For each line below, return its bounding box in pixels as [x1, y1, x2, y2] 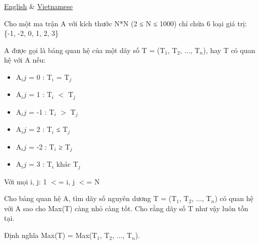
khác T [56, 159, 78, 169]
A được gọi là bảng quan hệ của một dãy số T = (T [4, 44, 165, 55]
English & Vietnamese [4, 1, 73, 11]
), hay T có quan [203, 44, 255, 55]
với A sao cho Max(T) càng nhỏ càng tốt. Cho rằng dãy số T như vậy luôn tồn [4, 203, 248, 213]
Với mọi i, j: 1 [4, 176, 47, 186]
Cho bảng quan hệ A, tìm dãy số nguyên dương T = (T [4, 193, 177, 204]
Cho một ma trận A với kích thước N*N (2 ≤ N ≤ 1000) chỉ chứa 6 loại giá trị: [4, 18, 247, 28]
